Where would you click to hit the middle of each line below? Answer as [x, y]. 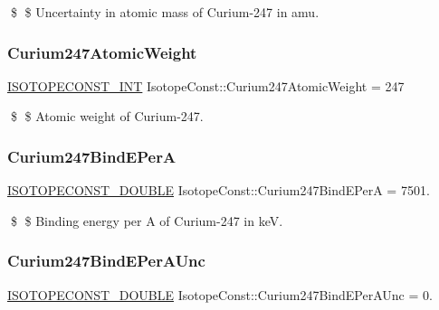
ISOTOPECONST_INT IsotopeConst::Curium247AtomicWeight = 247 [206, 85]
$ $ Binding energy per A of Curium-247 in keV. [147, 220]
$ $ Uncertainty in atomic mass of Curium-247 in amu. [165, 12]
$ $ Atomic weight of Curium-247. [107, 116]
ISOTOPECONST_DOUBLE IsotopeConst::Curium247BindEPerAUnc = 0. [220, 294]
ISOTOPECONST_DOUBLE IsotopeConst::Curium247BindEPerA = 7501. [219, 190]
